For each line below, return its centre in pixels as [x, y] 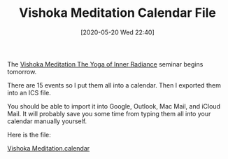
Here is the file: [29, 134]
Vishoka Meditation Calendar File [117, 13]
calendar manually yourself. [47, 121]
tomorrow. [22, 71]
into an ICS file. [29, 92]
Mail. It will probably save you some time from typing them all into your [109, 113]
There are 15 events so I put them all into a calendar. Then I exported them [114, 85]
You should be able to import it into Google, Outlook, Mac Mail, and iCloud [114, 106]
